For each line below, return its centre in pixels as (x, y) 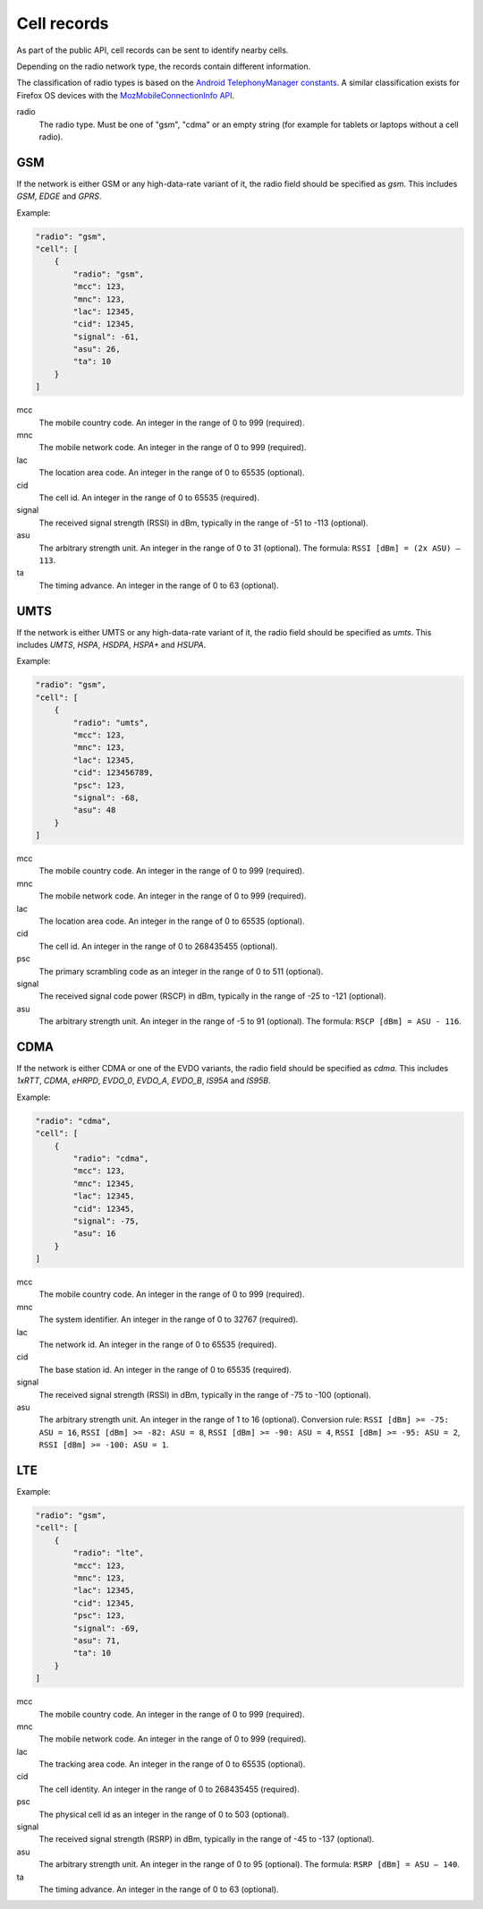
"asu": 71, (97, 1641)
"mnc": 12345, (104, 1183)
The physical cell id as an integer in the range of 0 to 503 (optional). (164, 1814)
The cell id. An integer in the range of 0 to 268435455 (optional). (158, 946)
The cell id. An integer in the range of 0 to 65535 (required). (149, 498)
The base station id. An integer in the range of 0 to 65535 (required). (165, 1369)
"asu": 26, (97, 349)
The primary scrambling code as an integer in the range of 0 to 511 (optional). (181, 971)
